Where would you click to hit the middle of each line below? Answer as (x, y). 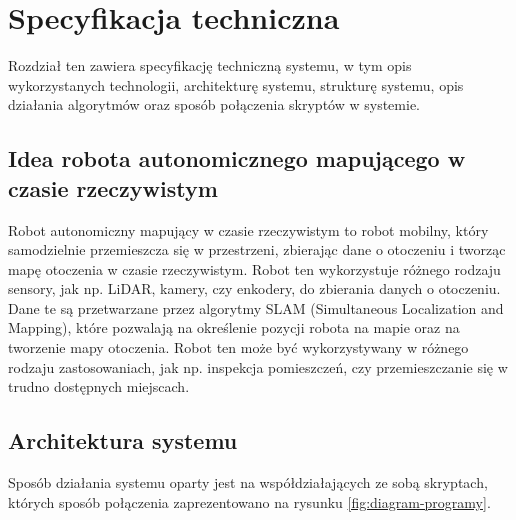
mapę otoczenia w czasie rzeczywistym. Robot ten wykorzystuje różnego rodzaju (254, 268)
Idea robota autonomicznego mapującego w (237, 158)
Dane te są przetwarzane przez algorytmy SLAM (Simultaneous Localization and (256, 307)
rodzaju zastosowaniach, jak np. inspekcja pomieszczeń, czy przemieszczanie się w (258, 366)
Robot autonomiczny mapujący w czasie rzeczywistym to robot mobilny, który (248, 229)
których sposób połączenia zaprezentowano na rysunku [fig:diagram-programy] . (249, 501)
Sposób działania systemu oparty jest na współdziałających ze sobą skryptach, (248, 482)
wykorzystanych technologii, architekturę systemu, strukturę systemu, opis (236, 84)
